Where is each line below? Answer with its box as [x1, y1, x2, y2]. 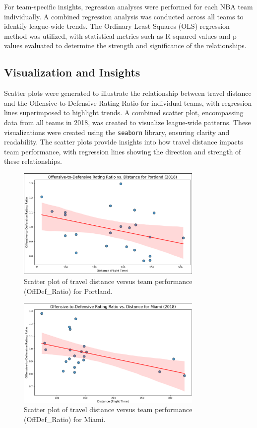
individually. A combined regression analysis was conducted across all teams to [4, 11, 244, 21]
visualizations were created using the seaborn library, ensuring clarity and [4, 127, 230, 137]
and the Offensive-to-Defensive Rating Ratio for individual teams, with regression [4, 97, 252, 108]
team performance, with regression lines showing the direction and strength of [4, 146, 241, 156]
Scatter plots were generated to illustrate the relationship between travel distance [4, 88, 252, 98]
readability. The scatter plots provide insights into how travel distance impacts [4, 137, 243, 147]
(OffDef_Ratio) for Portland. [24, 285, 113, 296]
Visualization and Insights [4, 65, 140, 80]
